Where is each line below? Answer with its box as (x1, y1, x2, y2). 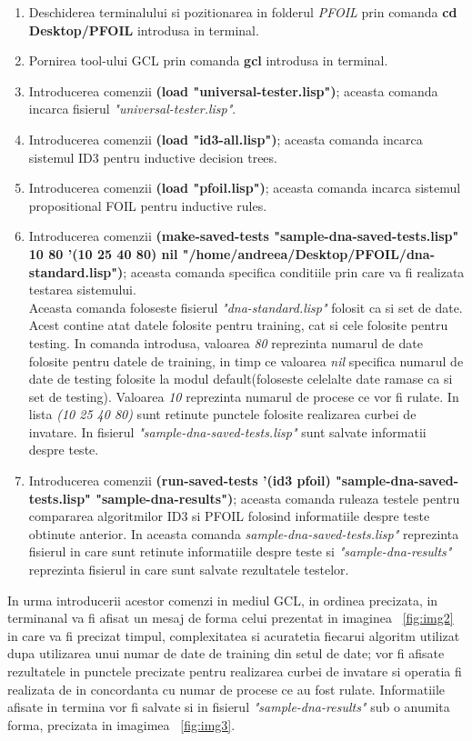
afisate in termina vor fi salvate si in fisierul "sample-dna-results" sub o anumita (7, 697, 450, 716)
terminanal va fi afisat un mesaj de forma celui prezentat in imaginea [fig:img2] (7, 608, 454, 627)
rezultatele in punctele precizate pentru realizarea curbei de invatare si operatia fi (7, 662, 462, 680)
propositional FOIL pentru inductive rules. (28, 195, 267, 215)
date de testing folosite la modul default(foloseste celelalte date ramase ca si (28, 369, 453, 388)
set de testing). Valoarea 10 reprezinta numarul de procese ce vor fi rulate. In (28, 386, 459, 406)
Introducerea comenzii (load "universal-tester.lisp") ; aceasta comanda (28, 81, 438, 100)
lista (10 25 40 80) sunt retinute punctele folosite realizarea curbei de (28, 405, 417, 424)
